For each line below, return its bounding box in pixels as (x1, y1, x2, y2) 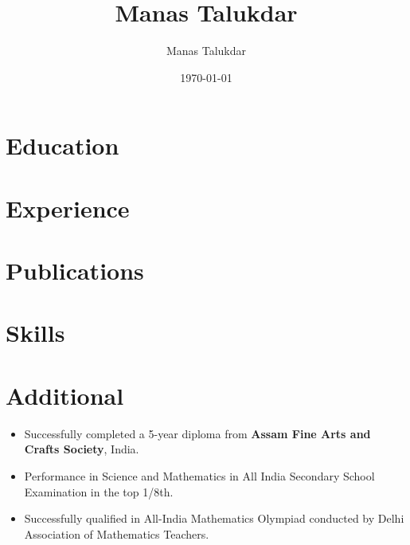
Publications (6, 254, 144, 287)
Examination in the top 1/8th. (24, 483, 174, 500)
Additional (6, 378, 124, 411)
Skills (6, 316, 65, 349)
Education (6, 129, 119, 162)
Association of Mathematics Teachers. (24, 525, 209, 542)
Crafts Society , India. (24, 441, 139, 457)
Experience (6, 191, 130, 224)
